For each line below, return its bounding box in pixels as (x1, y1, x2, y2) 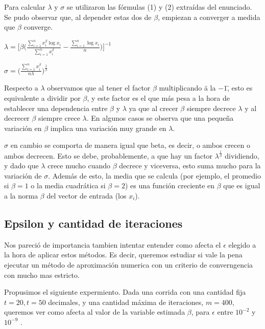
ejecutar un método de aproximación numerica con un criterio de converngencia (4, 259, 253, 270)
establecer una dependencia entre (4, 102, 108, 113)
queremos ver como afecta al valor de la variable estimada (4, 306, 185, 317)
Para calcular (4, 2, 45, 12)
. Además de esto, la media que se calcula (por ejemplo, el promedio (48, 170, 261, 181)
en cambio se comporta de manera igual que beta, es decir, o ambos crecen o (10, 140, 250, 150)
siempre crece (38, 113, 80, 123)
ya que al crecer (129, 102, 178, 113)
